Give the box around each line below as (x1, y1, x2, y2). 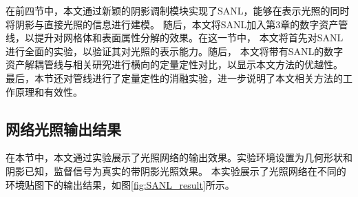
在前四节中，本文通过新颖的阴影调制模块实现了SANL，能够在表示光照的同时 (6, 3, 350, 17)
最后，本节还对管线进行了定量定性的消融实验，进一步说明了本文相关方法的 (6, 70, 343, 85)
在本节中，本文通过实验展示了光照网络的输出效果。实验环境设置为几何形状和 (6, 150, 352, 165)
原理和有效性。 (14, 84, 83, 98)
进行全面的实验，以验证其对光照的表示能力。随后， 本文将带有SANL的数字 (6, 43, 344, 58)
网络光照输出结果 (6, 118, 121, 139)
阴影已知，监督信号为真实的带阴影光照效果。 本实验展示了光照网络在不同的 (6, 163, 346, 178)
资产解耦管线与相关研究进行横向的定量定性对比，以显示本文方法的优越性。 (6, 57, 343, 72)
